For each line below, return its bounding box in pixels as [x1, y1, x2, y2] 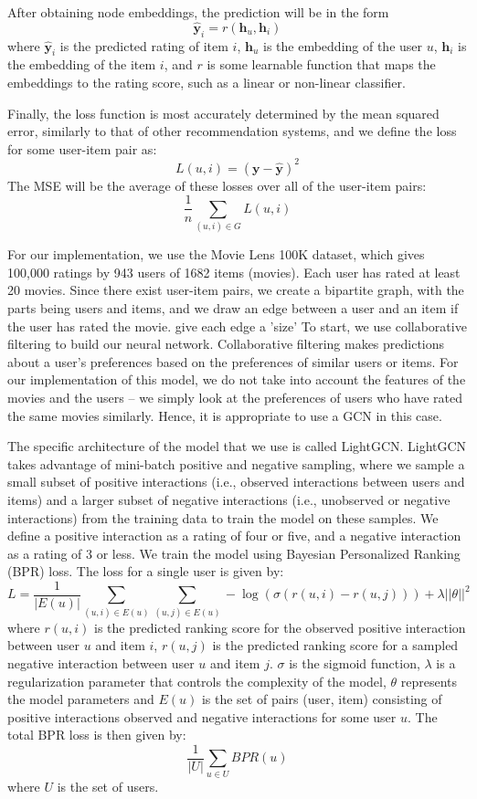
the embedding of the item [7, 55, 156, 74]
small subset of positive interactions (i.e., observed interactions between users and [7, 472, 465, 491]
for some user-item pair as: [7, 139, 157, 158]
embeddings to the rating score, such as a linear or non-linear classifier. [7, 73, 406, 91]
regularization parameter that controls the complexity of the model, [7, 671, 387, 690]
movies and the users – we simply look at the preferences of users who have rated [7, 388, 463, 407]
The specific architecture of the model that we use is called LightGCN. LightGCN [7, 436, 467, 456]
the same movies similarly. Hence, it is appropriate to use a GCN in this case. [7, 405, 442, 425]
